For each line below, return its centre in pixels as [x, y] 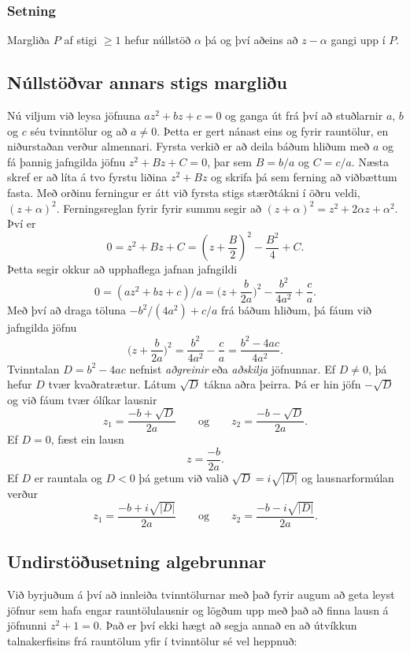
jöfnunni [27, 625]
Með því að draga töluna [66, 310]
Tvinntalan [33, 368]
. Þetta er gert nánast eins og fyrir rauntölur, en [273, 130]
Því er [22, 223]
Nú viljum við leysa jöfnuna [74, 115]
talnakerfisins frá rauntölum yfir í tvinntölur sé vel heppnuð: [152, 640]
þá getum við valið [183, 477]
